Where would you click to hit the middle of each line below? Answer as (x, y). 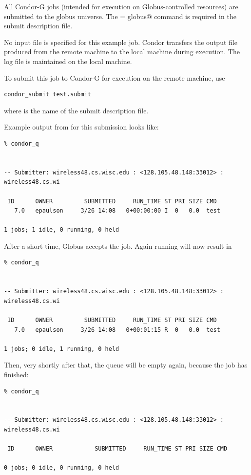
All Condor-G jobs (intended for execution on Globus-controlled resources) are (121, 6)
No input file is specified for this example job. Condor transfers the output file (121, 42)
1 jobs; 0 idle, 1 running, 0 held (62, 349)
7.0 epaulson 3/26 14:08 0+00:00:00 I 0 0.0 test (117, 211)
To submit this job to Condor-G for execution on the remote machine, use (115, 77)
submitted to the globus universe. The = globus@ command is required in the (120, 16)
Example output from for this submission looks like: (81, 127)
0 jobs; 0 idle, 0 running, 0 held (62, 468)
